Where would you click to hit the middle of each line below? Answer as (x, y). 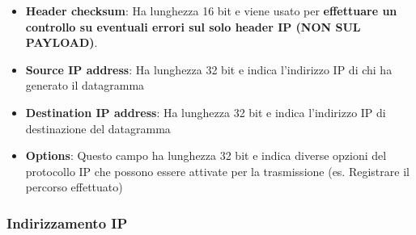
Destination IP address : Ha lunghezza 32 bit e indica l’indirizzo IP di (206, 112)
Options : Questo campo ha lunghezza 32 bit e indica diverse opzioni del (206, 155)
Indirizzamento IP (67, 222)
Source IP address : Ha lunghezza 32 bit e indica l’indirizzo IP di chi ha (209, 69)
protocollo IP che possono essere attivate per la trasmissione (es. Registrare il (217, 171)
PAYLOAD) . (62, 42)
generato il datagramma (85, 85)
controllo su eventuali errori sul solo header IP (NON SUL (193, 26)
